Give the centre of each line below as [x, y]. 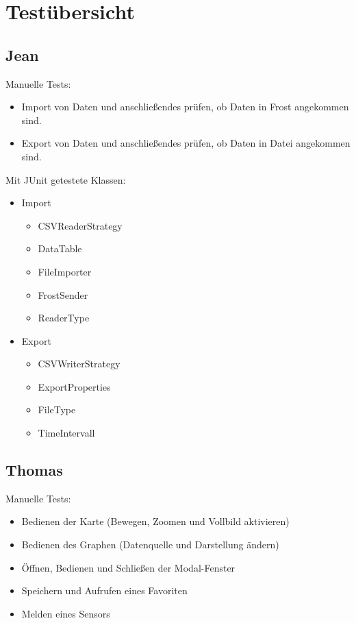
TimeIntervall [66, 433]
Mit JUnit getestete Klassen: [66, 179]
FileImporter [65, 271]
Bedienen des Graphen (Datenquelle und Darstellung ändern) [150, 545]
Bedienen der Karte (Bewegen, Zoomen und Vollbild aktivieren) [155, 521]
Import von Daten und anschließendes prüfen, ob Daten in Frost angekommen [185, 107]
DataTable [60, 248]
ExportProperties [74, 386]
